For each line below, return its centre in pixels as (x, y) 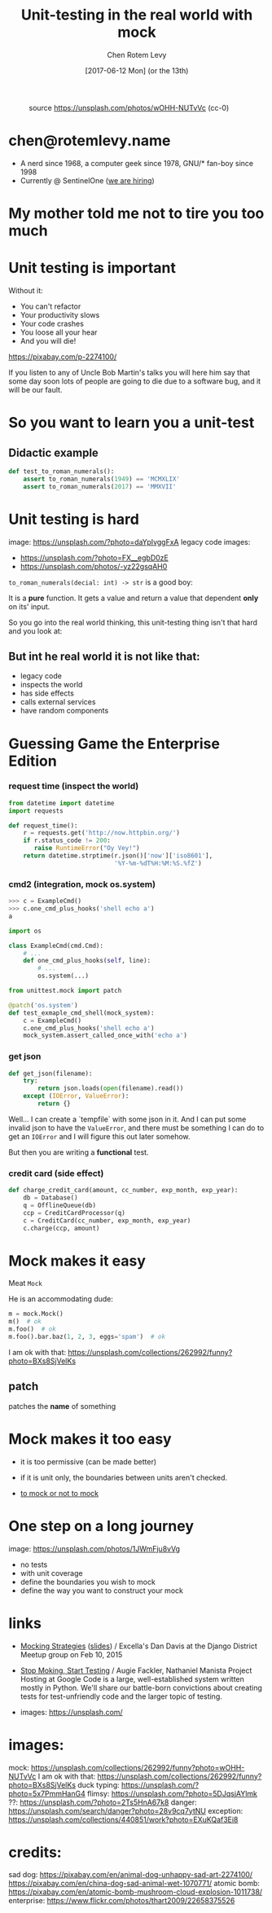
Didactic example (54, 452)
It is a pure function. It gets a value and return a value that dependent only (134, 598)
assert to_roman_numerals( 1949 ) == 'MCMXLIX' (102, 479)
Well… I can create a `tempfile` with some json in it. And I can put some (127, 1119)
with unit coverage (51, 1573)
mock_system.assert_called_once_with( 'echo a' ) (105, 1036)
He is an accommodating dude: (61, 1299)
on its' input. (29, 606)
